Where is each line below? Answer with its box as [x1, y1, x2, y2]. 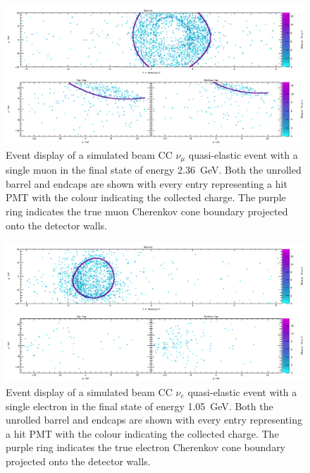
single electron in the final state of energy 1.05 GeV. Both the [6, 398, 273, 413]
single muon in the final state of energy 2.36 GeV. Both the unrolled [6, 162, 302, 177]
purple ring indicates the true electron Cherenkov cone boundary [6, 440, 286, 455]
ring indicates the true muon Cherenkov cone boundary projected [6, 203, 288, 218]
